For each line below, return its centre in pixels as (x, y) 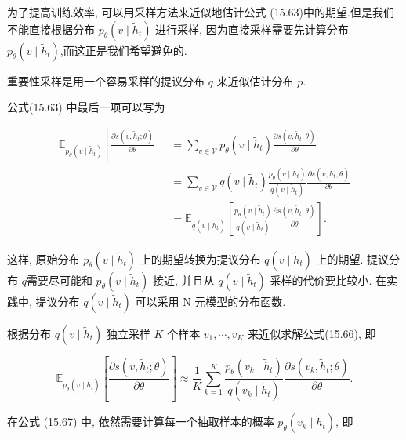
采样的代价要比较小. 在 (328, 280)
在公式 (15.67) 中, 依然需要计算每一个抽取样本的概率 (141, 422)
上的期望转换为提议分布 (200, 258)
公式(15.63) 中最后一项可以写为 (86, 107)
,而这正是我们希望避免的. (123, 50)
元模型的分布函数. (240, 301)
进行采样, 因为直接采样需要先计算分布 (252, 29)
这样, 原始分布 (43, 258)
